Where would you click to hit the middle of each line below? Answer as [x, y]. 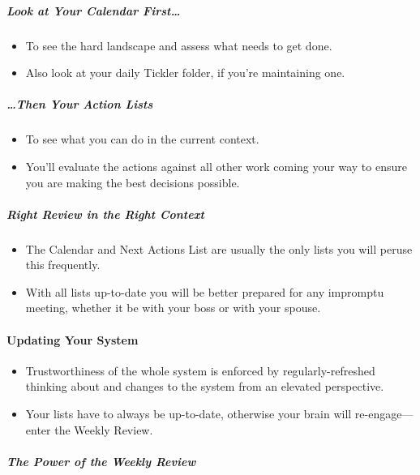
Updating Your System [73, 339]
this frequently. [63, 265]
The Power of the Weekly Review [101, 461]
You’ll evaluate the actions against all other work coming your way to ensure [216, 166]
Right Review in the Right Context [105, 214]
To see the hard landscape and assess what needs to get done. [179, 45]
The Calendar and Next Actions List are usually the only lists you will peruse [219, 248]
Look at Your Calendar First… [94, 10]
